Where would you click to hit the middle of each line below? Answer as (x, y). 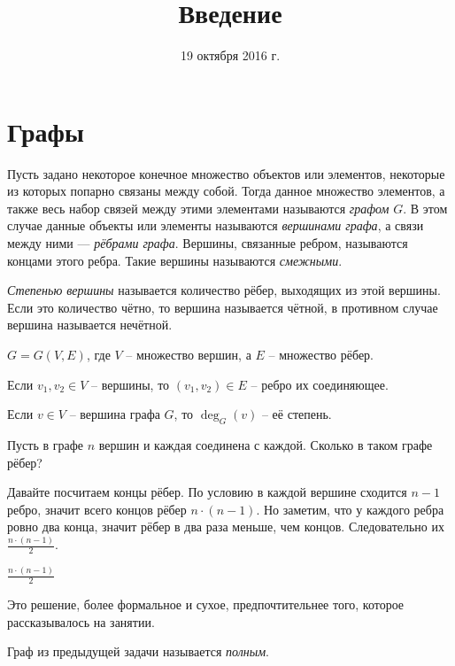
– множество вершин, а (189, 354)
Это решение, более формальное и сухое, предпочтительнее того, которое (206, 604)
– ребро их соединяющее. (320, 384)
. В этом (425, 208)
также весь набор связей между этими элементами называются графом (198, 208)
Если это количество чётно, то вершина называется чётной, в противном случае (223, 307)
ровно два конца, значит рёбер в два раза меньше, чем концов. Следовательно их (226, 527)
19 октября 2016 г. (230, 55)
